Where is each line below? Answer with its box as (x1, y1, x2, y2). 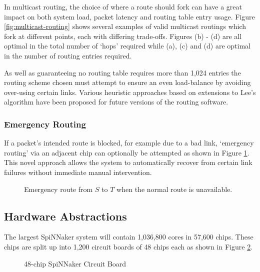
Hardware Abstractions (4, 208, 127, 223)
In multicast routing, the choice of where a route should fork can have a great (4, 1, 242, 11)
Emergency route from (24, 183, 93, 194)
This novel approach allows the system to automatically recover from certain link (4, 157, 252, 167)
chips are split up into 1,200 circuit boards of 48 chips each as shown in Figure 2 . (4, 241, 253, 251)
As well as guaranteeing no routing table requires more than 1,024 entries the (4, 67, 241, 77)
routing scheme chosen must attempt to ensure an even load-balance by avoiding (4, 77, 251, 87)
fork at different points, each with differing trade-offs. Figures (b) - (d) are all (4, 30, 242, 41)
